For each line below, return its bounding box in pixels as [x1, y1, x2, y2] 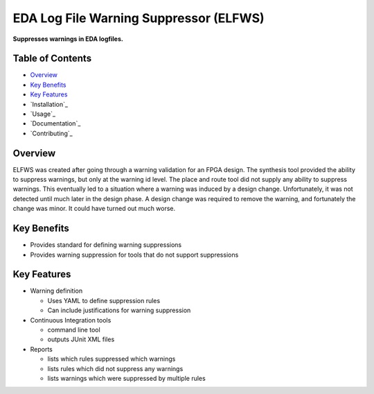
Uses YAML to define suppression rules [47, 296, 161, 305]
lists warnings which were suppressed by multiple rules [47, 374, 206, 382]
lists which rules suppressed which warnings [47, 354, 176, 363]
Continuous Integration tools [30, 316, 112, 324]
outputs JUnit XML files [47, 335, 115, 343]
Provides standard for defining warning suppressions [30, 241, 182, 249]
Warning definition [30, 286, 83, 295]
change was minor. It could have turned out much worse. [12, 205, 176, 213]
